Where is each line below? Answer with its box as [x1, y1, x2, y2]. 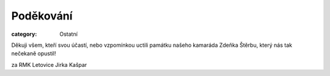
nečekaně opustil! [11, 50, 56, 57]
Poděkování [11, 9, 73, 22]
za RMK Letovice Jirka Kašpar [11, 61, 87, 68]
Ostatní [59, 30, 78, 38]
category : [11, 30, 37, 38]
